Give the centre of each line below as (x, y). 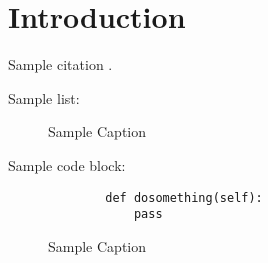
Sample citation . (60, 64)
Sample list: (44, 97)
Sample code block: (67, 164)
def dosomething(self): (184, 197)
